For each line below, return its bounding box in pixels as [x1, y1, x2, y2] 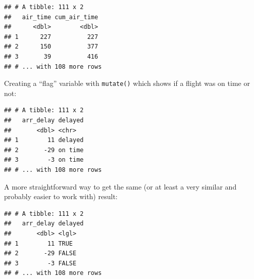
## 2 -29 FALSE [4, 250, 77, 257]
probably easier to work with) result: [4, 191, 118, 202]
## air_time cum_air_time [4, 13, 98, 21]
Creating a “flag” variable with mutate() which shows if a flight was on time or [4, 78, 250, 88]
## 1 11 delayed [4, 136, 84, 144]
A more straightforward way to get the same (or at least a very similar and [4, 181, 237, 192]
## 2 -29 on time [4, 146, 84, 154]
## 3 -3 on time [4, 156, 84, 164]
